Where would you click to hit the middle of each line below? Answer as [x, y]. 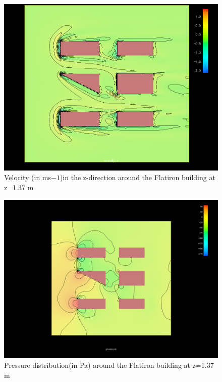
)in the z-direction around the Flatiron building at [137, 177]
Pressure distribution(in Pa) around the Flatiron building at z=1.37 [109, 365]
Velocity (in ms [28, 177]
